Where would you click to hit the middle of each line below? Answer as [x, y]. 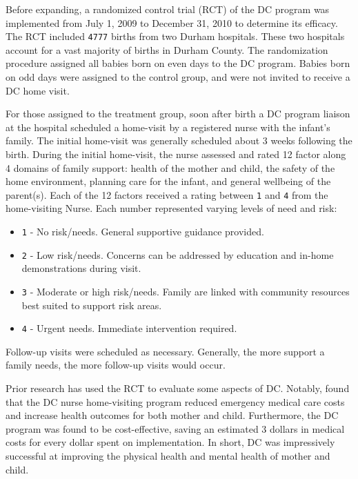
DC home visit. [38, 90]
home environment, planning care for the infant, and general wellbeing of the [168, 181]
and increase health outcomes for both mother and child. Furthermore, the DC [172, 415]
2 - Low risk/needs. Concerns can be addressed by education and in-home [178, 254]
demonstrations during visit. [81, 268]
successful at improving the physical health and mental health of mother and [168, 456]
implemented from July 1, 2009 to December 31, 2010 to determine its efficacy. [172, 22]
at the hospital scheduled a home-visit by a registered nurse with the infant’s [168, 127]
